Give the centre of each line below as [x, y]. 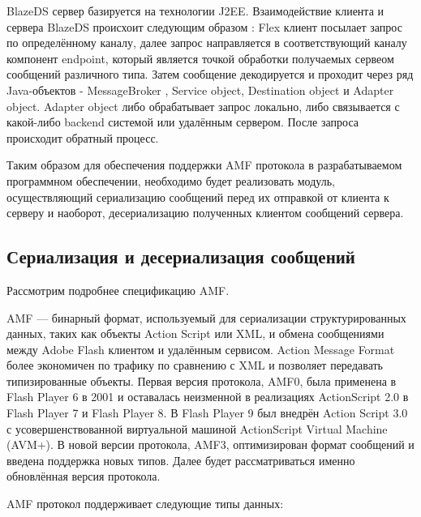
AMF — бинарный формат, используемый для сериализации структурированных [206, 317]
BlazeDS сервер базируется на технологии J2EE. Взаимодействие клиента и [195, 11]
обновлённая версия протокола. [84, 476]
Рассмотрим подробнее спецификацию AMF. [118, 290]
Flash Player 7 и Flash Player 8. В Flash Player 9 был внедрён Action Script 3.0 [207, 413]
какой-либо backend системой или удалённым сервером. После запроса [183, 122]
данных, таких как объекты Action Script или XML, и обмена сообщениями [195, 333]
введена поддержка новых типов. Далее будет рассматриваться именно [181, 460]
